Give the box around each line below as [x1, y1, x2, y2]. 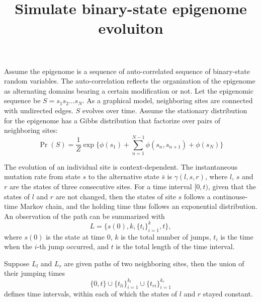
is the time [220, 231, 253, 242]
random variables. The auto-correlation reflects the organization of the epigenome [4, 75, 255, 86]
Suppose [4, 258, 30, 268]
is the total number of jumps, [121, 231, 211, 242]
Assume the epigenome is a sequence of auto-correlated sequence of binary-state [4, 65, 250, 76]
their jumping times [4, 268, 65, 278]
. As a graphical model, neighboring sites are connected [82, 95, 253, 106]
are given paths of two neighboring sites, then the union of [64, 258, 244, 268]
